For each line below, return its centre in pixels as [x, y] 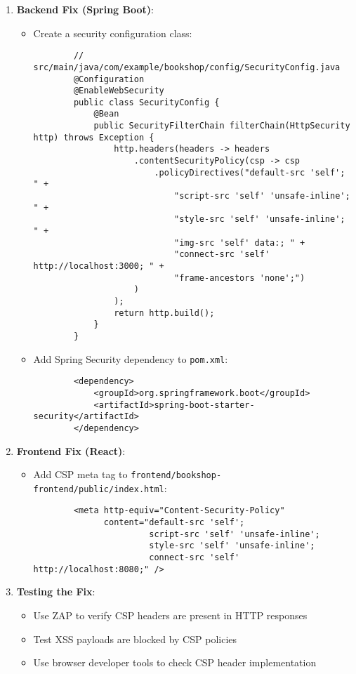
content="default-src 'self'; [174, 523]
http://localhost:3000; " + [99, 266]
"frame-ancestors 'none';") [240, 278]
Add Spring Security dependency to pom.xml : [131, 358]
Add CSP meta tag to [80, 474]
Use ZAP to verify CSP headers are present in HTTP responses [170, 615]
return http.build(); [164, 313]
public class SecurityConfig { [146, 102]
